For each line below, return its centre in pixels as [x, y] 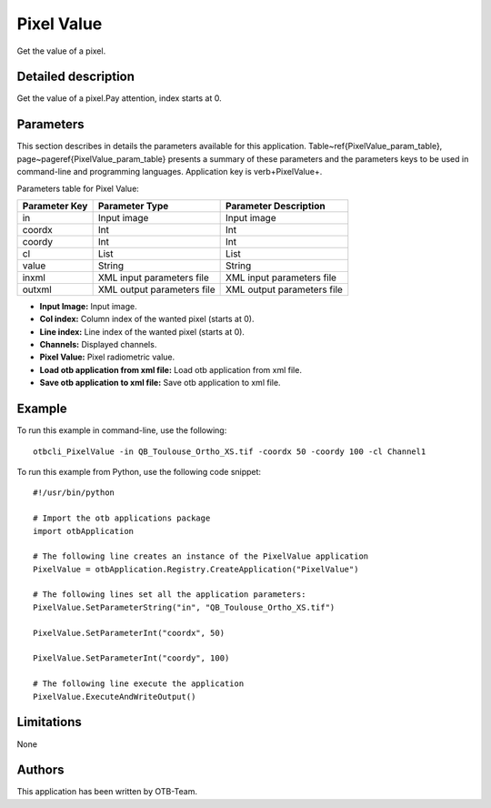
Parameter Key [55, 206]
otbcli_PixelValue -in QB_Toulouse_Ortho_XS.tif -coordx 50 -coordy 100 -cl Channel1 [230, 451]
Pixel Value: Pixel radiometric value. [107, 357]
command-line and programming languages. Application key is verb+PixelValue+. [170, 172]
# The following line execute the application [139, 684]
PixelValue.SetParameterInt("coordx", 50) [129, 633]
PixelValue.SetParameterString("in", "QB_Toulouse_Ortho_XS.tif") [184, 607]
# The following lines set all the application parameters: [170, 595]
